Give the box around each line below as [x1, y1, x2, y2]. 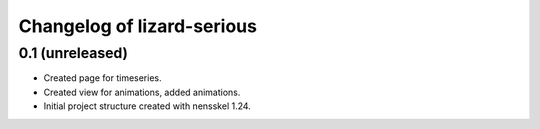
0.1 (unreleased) [18, 44, 129, 62]
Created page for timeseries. [43, 72, 162, 84]
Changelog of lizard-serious [18, 15, 257, 37]
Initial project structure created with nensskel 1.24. [43, 100, 252, 112]
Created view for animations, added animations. [43, 86, 241, 98]
